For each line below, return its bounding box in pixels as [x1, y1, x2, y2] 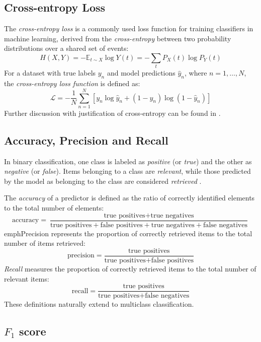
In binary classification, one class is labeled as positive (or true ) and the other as [4, 156, 252, 166]
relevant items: [4, 273, 49, 284]
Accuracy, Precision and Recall [4, 132, 168, 148]
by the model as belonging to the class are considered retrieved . [4, 175, 202, 186]
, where [185, 67, 207, 78]
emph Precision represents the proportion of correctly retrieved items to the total [4, 228, 252, 238]
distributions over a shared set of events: [4, 43, 129, 53]
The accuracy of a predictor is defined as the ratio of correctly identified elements [4, 192, 255, 203]
